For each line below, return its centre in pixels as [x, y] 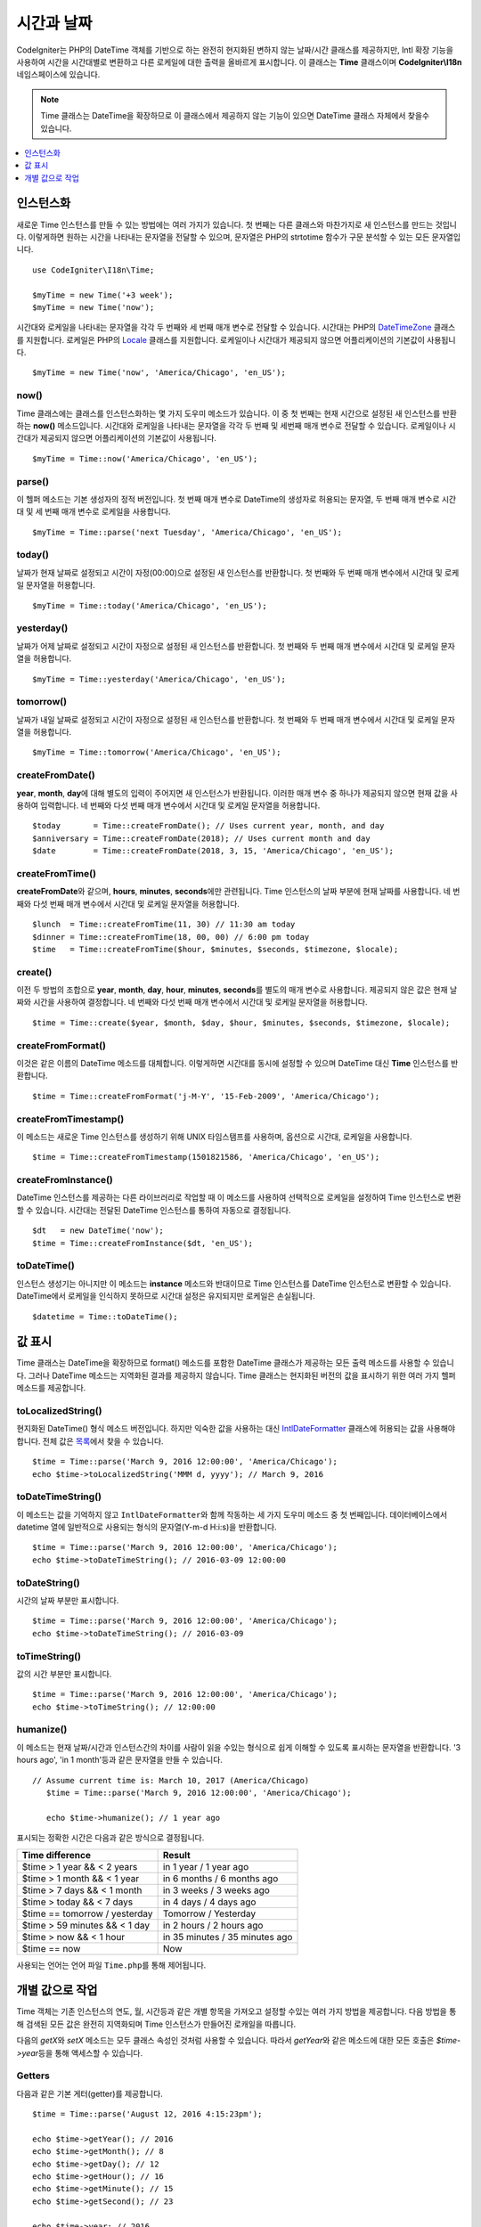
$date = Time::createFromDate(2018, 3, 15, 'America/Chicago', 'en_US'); [213, 851]
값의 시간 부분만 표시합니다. [64, 1674]
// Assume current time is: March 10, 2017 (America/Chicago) [171, 1780]
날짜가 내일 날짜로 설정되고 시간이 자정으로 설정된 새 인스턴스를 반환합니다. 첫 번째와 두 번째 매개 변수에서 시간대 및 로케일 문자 [236, 719]
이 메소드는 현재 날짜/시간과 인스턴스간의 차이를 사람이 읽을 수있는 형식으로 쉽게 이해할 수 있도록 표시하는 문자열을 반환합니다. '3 [239, 1747]
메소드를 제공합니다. [51, 1388]
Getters [33, 2076]
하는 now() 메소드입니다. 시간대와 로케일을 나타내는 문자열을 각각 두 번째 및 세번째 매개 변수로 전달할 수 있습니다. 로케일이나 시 [236, 426]
